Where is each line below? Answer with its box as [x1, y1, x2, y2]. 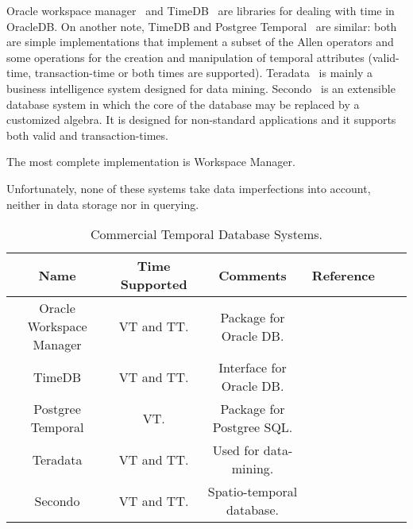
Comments [218, 265, 287, 284]
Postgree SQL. [212, 418, 293, 437]
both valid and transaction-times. [6, 126, 168, 143]
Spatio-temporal [207, 482, 298, 501]
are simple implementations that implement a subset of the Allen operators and [6, 33, 394, 50]
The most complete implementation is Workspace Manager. [6, 153, 295, 170]
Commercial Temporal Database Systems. [90, 225, 323, 244]
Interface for [218, 358, 287, 377]
